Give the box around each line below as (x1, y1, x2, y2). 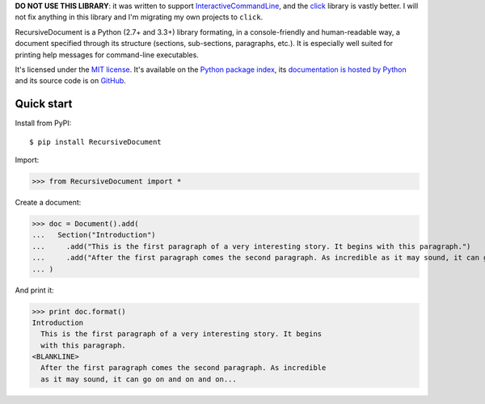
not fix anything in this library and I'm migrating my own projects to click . (15, 12, 264, 22)
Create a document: (15, 198, 82, 207)
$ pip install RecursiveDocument (29, 137, 162, 146)
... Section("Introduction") (32, 230, 157, 240)
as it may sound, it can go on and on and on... (40, 374, 238, 384)
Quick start (15, 97, 73, 111)
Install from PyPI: (15, 118, 72, 128)
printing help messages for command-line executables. (15, 49, 200, 60)
